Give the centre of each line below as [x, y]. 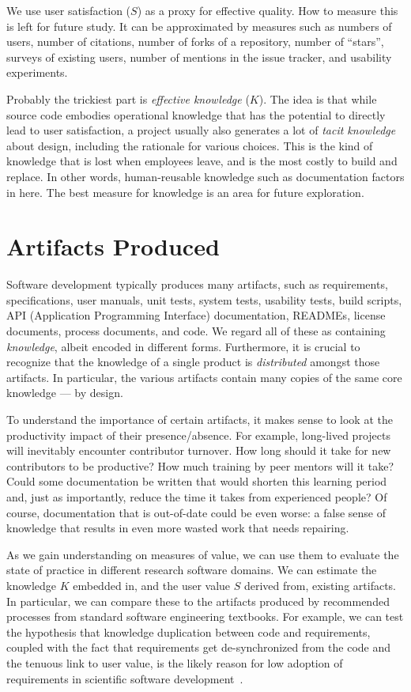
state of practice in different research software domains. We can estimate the [192, 570]
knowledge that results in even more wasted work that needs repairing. [178, 528]
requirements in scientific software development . [125, 678]
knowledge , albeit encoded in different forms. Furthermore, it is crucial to [183, 346]
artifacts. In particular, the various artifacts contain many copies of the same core [204, 377]
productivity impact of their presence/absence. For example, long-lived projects [198, 435]
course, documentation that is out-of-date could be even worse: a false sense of [196, 512]
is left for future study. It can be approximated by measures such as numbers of [199, 26]
